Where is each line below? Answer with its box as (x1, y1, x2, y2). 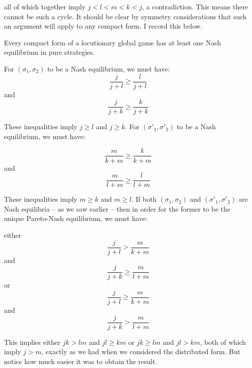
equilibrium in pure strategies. (4, 47, 95, 57)
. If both (131, 194, 157, 204)
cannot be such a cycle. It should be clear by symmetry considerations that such (4, 11, 247, 21)
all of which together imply (4, 1, 86, 11)
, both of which (200, 336, 246, 347)
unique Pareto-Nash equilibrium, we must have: (4, 213, 147, 223)
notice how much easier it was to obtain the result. (4, 356, 157, 366)
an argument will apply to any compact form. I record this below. (4, 21, 203, 31)
